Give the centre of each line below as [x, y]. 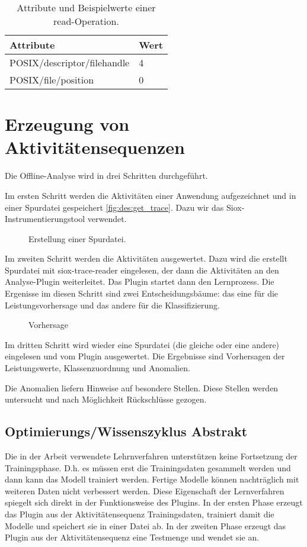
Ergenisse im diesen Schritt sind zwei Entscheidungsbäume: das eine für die [142, 293]
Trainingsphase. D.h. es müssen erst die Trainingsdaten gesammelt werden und [148, 467]
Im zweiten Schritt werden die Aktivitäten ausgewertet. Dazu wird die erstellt [146, 258]
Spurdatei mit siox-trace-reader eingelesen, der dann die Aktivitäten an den [142, 270]
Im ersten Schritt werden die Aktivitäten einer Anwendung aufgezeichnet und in [151, 195]
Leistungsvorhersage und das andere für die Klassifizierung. [112, 305]
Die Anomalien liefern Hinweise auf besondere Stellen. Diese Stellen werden [142, 387]
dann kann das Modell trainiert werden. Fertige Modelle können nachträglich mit [152, 479]
